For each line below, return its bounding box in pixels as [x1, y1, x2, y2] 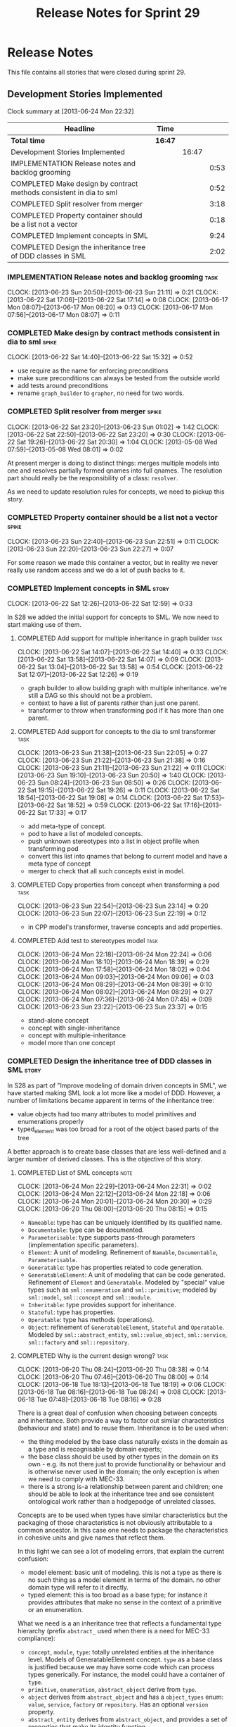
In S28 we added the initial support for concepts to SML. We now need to [7, 613, 220, 621]
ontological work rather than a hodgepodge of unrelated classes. [27, 1497, 216, 1506]
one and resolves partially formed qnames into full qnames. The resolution [7, 466, 223, 475]
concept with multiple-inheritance [27, 1031, 126, 1040]
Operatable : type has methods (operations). [27, 1316, 155, 1324]
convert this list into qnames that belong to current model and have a [27, 852, 228, 861]
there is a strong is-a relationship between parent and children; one [27, 1483, 223, 1491]
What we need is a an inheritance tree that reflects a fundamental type [17, 1619, 222, 1628]
